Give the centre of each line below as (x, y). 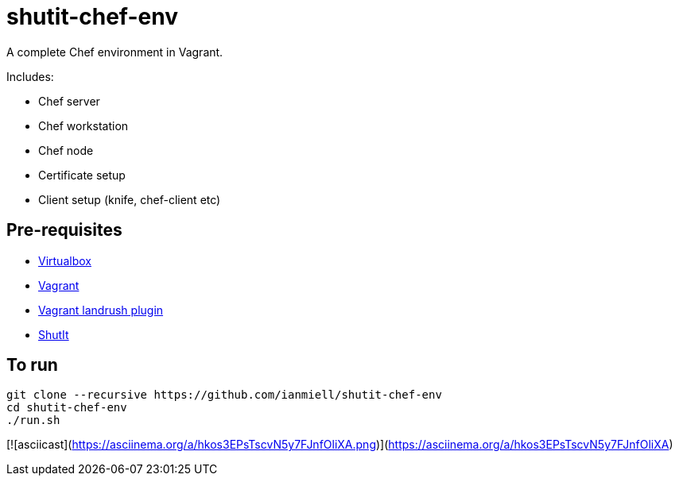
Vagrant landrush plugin (101, 310)
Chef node (66, 150)
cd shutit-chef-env (67, 408)
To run (32, 365)
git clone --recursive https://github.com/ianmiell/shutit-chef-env (224, 395)
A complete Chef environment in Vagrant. (115, 52)
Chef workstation (83, 125)
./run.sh (33, 420)
